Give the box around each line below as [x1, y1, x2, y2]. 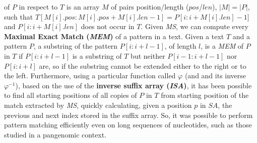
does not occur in [81, 21, 135, 32]
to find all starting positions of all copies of [4, 90, 137, 100]
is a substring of [72, 50, 122, 61]
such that [4, 11, 33, 22]
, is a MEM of [201, 41, 244, 51]
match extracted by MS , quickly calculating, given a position [4, 99, 192, 110]
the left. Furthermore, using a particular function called [4, 70, 176, 81]
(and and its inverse [184, 70, 246, 81]
